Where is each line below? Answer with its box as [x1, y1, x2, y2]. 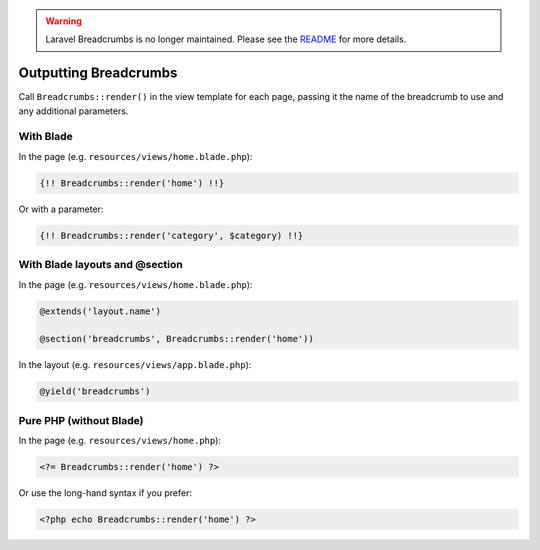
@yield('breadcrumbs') [39, 386, 151, 397]
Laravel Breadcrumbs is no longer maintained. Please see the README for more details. [45, 33, 407, 45]
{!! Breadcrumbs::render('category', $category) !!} [39, 230, 304, 241]
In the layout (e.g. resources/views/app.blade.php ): [18, 359, 252, 371]
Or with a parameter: [18, 203, 104, 215]
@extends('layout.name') [39, 305, 162, 317]
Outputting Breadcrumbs [18, 65, 178, 82]
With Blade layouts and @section [18, 258, 184, 272]
